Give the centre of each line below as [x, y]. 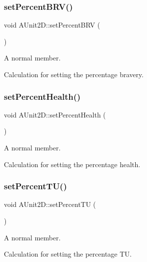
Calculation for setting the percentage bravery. [74, 74]
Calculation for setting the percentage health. [72, 164]
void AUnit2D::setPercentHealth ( [55, 114]
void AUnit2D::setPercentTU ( [50, 204]
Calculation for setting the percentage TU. [68, 254]
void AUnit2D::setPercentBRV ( [52, 25]
